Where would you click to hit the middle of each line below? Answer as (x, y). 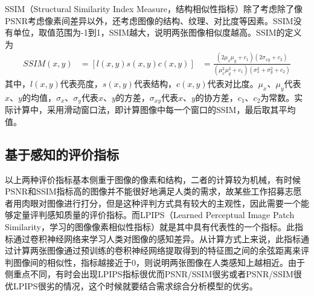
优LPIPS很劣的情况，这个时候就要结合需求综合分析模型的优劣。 (131, 286)
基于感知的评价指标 (62, 154)
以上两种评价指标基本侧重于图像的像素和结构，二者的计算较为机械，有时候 (153, 179)
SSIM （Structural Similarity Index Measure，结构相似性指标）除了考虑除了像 (154, 8)
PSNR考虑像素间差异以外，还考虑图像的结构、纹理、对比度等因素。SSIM (149, 20)
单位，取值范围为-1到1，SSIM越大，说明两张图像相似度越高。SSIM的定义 (157, 32)
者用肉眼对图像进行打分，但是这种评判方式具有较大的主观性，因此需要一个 (153, 203)
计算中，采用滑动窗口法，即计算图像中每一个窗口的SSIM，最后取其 (146, 110)
